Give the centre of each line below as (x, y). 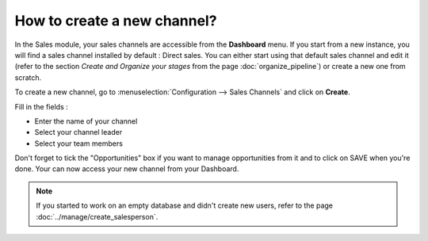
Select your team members (78, 143)
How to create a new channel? (116, 21)
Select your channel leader (78, 132)
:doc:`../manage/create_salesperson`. (97, 216)
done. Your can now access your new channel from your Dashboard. (127, 169)
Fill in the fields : (41, 106)
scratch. (28, 77)
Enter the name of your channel (86, 121)
